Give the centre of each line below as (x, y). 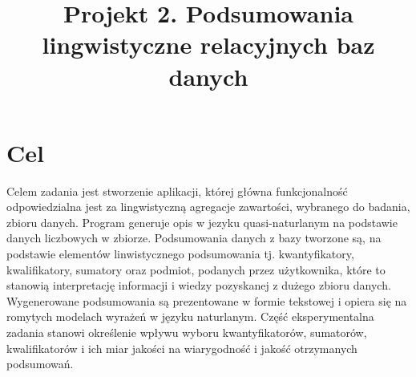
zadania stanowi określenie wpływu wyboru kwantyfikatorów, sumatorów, (187, 332)
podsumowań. (40, 364)
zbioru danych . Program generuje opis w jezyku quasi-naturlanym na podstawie (202, 222)
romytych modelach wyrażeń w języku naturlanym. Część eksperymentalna (190, 316)
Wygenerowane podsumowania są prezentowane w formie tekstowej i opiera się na (207, 300)
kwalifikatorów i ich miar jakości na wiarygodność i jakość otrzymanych (182, 348)
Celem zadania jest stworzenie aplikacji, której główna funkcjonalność (177, 191)
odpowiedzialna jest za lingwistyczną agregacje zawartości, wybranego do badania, (208, 207)
